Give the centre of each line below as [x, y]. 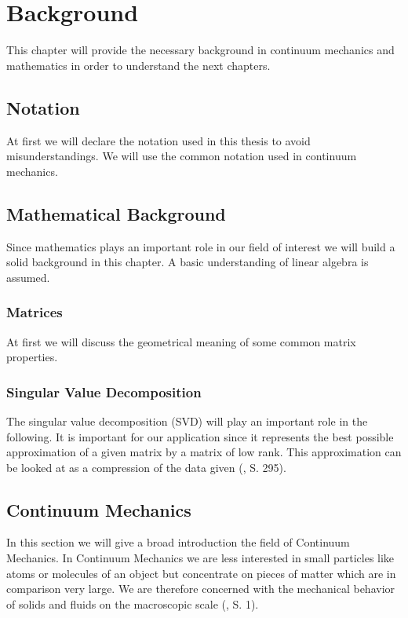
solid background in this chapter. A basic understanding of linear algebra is [188, 262]
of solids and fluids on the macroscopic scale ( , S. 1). [133, 603]
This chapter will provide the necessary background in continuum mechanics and [200, 50]
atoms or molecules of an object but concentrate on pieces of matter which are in [201, 573]
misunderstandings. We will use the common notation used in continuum [182, 156]
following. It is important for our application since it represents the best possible [200, 436]
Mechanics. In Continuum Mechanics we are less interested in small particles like [200, 558]
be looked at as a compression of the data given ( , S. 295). [146, 467]
